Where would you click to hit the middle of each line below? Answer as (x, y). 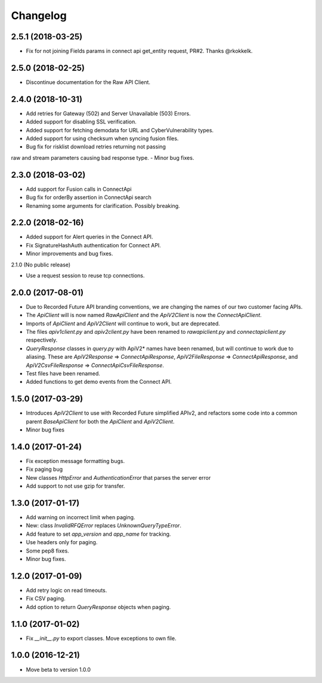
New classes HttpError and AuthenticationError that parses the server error (118, 477)
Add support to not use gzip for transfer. (75, 486)
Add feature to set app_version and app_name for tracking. (98, 534)
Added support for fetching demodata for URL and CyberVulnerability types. (120, 130)
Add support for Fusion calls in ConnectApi (79, 189)
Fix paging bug (44, 469)
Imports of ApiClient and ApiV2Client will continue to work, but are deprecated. (123, 323)
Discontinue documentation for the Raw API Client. (88, 82)
